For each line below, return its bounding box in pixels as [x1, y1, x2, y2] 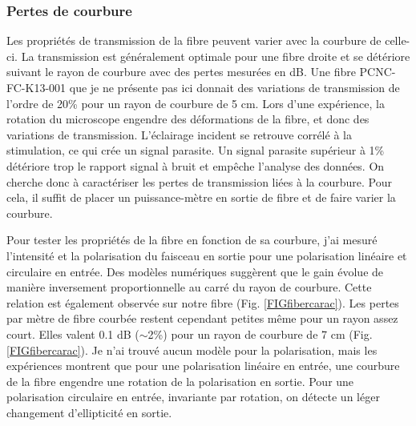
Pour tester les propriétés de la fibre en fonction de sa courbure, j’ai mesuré [6, 231, 378, 248]
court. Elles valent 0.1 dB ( [6, 325, 139, 342]
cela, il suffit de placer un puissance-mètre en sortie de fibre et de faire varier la [6, 189, 396, 206]
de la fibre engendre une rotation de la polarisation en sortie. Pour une [6, 372, 354, 389]
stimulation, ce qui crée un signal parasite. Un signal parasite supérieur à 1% [6, 142, 385, 159]
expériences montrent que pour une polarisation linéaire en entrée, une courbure [6, 357, 400, 374]
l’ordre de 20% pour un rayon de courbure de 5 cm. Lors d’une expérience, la [6, 94, 385, 111]
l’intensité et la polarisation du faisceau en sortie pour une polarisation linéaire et [6, 247, 407, 263]
